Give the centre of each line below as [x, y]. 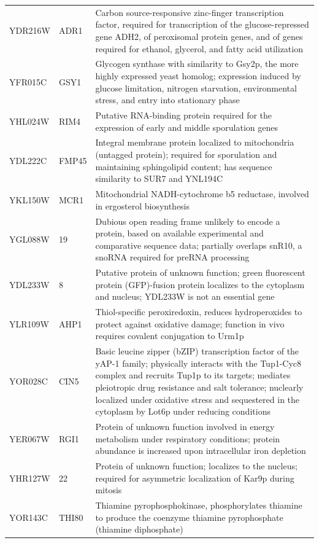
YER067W [29, 438]
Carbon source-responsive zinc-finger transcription [190, 12]
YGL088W [29, 239]
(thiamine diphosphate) [139, 529]
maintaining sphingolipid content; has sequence [184, 166]
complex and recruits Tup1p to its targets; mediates [193, 375]
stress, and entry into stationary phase [167, 100]
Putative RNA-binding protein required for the [184, 115]
